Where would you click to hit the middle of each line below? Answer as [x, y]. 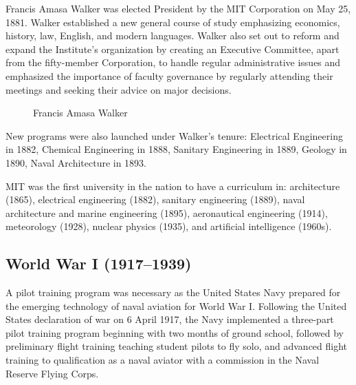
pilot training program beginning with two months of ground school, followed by [175, 332]
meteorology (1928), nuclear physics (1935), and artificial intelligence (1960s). [169, 226]
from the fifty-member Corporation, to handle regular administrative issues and [173, 62]
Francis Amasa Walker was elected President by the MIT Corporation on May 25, [178, 8]
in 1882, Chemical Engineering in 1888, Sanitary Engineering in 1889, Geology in [176, 149]
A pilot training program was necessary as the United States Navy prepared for [173, 292]
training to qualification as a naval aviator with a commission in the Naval [163, 360]
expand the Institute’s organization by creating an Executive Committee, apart [173, 49]
